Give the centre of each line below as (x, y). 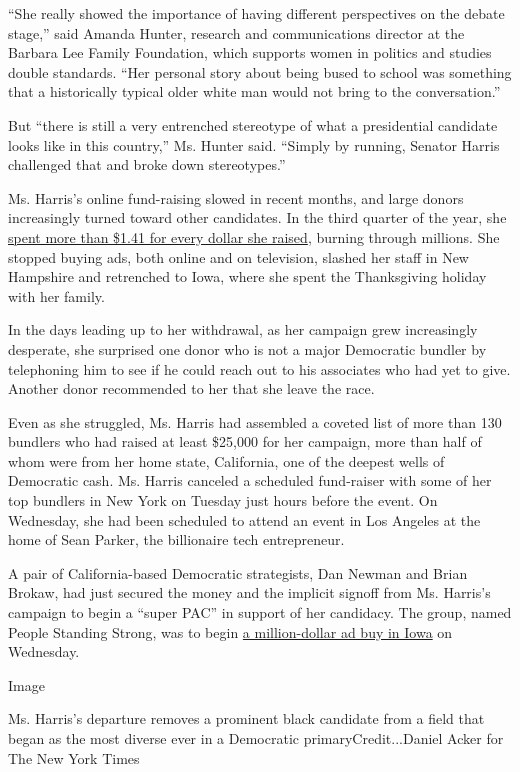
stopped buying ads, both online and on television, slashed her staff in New (238, 256)
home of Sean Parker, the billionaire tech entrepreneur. (176, 539)
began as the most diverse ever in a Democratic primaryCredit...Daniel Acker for (256, 738)
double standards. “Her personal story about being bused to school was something (260, 71)
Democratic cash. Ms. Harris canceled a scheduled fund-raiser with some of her (250, 480)
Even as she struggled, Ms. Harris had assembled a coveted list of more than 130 (255, 421)
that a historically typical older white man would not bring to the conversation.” (254, 91)
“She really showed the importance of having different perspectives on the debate (256, 13)
